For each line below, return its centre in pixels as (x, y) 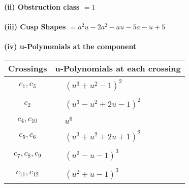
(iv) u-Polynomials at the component (70, 46)
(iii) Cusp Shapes (35, 27)
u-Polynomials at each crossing (118, 68)
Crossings (28, 68)
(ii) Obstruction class (42, 7)
